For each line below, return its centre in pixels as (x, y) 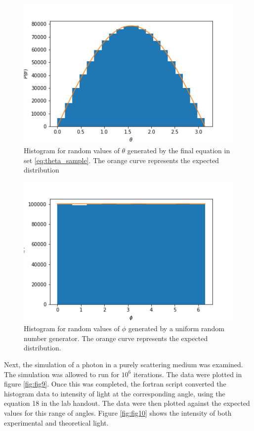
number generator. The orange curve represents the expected (116, 338)
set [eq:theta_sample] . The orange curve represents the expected (122, 160)
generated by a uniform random (176, 328)
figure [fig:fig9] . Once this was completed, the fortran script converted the (115, 384)
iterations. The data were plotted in (188, 374)
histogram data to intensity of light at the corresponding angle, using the (115, 393)
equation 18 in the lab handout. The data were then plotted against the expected (127, 403)
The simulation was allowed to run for (62, 374)
